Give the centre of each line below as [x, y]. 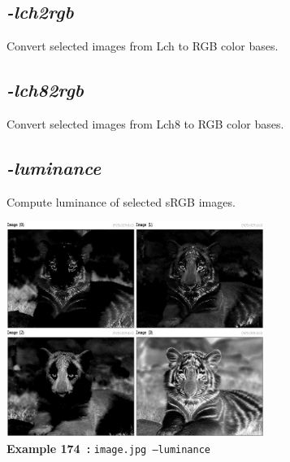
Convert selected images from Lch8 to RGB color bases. [145, 124]
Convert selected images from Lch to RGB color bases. [143, 46]
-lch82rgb [45, 90]
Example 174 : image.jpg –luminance [108, 448]
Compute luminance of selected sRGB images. [121, 201]
